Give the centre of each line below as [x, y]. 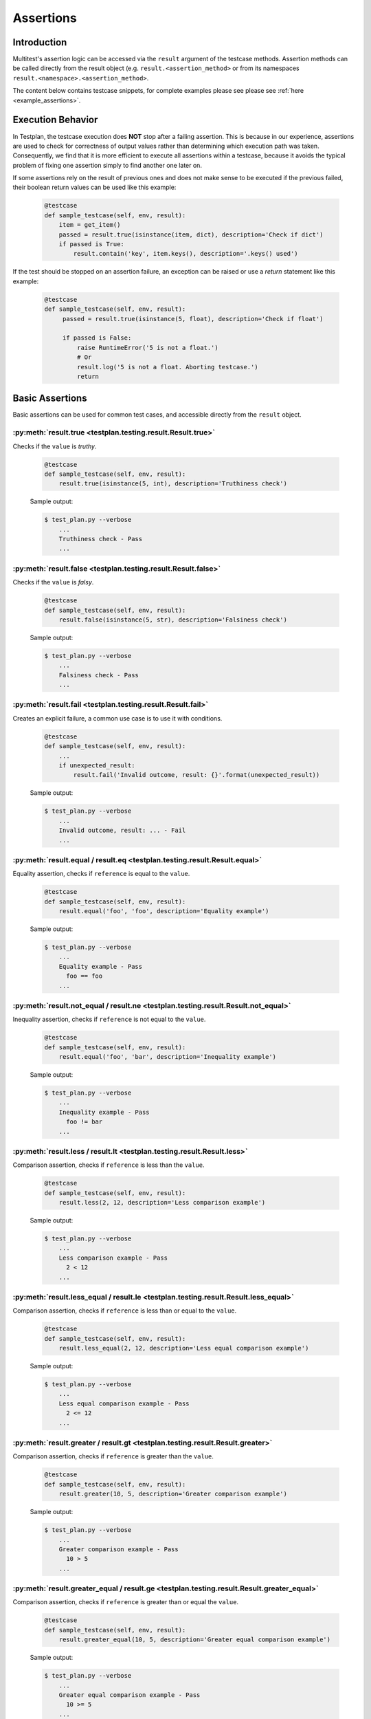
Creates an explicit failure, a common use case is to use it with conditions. [117, 718]
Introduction [40, 42]
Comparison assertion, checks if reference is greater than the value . [113, 1456]
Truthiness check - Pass [101, 539]
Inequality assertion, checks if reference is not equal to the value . [109, 1019]
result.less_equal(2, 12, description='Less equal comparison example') [184, 1348]
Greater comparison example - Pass [119, 1549]
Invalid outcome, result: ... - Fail [122, 831]
